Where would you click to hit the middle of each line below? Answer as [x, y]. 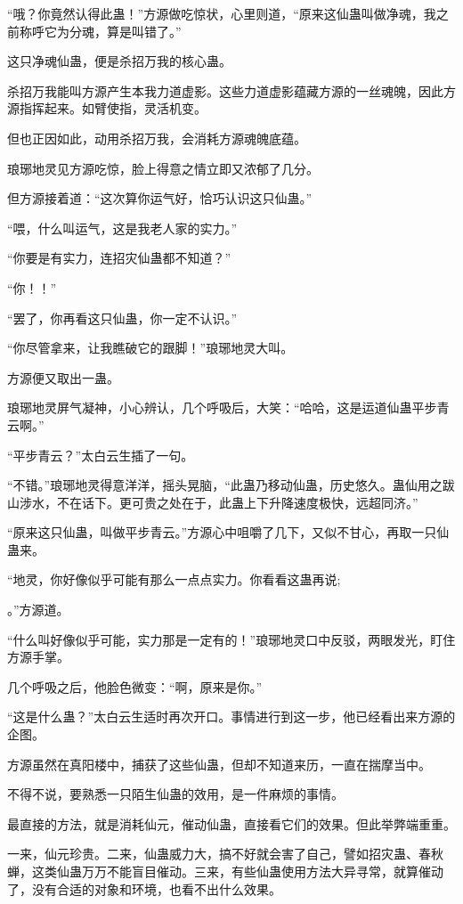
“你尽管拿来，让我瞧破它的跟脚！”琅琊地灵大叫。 [150, 348]
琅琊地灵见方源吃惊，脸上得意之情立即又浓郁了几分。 [163, 168]
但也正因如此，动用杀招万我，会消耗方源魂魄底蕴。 [157, 138]
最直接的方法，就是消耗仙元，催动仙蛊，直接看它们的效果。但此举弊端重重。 [231, 823]
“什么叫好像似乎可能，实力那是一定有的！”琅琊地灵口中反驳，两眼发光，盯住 [231, 639]
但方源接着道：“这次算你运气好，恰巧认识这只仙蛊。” [160, 198]
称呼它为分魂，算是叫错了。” [100, 31]
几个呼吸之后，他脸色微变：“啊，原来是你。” [135, 686]
